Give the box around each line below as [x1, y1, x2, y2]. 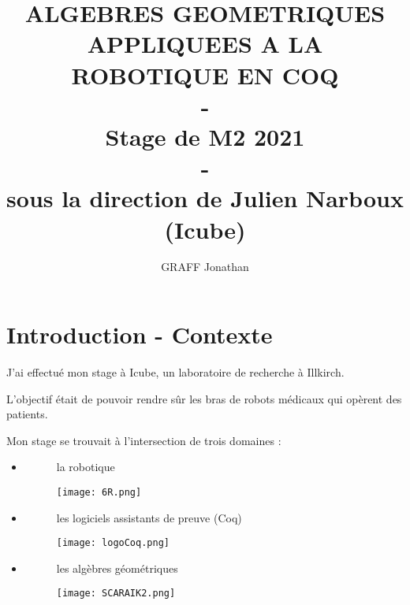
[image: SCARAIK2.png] [56, 588, 176, 599]
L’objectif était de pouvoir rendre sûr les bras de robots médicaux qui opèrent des [6, 390, 402, 406]
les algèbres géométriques [56, 559, 178, 576]
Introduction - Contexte [6, 318, 273, 351]
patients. [6, 406, 48, 422]
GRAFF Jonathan [161, 258, 249, 275]
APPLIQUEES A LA [87, 28, 323, 60]
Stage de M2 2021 [105, 120, 305, 152]
